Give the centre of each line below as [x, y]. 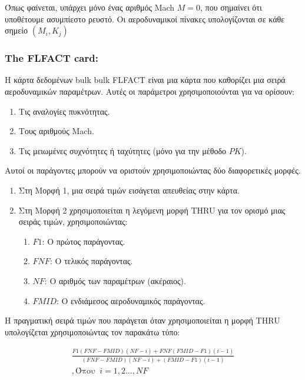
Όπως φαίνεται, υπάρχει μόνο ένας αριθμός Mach [90, 7]
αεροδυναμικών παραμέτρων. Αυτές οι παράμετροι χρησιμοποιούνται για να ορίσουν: [150, 91]
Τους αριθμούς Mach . [56, 131]
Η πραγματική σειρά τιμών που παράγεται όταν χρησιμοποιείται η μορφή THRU [142, 320]
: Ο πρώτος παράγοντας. [84, 241]
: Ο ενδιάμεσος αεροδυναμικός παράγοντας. [131, 300]
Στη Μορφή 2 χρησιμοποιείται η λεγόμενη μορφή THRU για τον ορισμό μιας [152, 210]
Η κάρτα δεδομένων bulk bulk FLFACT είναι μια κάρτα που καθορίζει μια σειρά [145, 80]
